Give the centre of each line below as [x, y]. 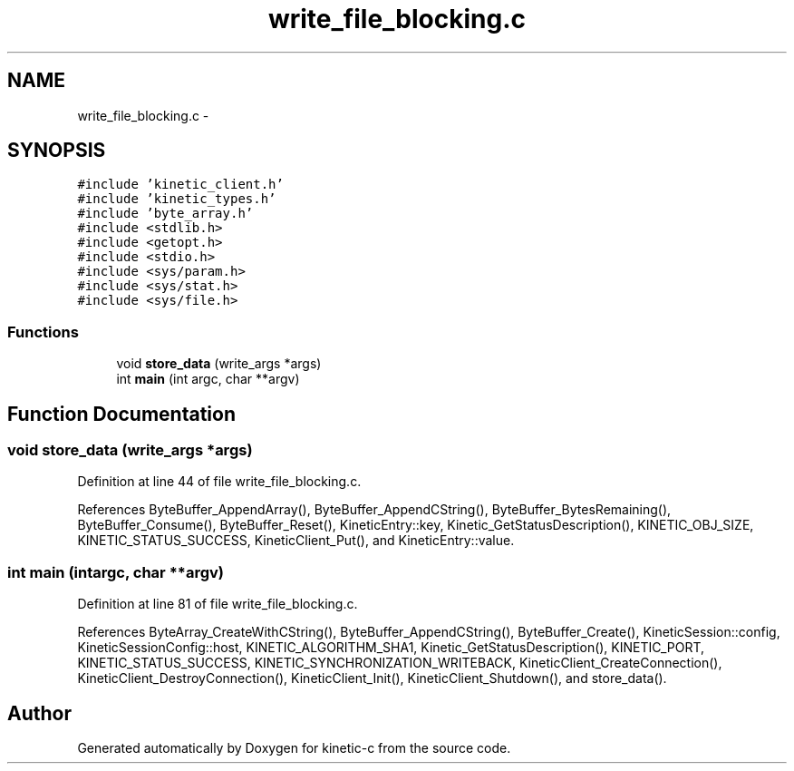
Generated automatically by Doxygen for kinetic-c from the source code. [294, 748]
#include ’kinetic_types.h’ [177, 199]
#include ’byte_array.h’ [165, 214]
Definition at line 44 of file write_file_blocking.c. [219, 482]
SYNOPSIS [57, 151]
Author [39, 713]
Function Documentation [121, 414]
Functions [43, 332]
